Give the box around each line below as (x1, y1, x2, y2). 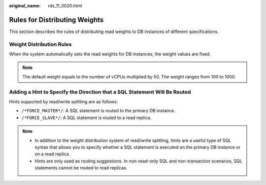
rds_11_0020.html (48, 3, 82, 8)
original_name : (9, 3, 41, 8)
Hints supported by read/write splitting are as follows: (9, 98, 118, 104)
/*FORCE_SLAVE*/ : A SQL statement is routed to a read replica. (21, 115, 152, 121)
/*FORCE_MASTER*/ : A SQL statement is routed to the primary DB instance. (21, 108, 175, 114)
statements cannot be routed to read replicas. (34, 165, 128, 171)
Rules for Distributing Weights (9, 15, 104, 24)
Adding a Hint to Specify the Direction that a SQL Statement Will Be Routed (9, 89, 191, 95)
